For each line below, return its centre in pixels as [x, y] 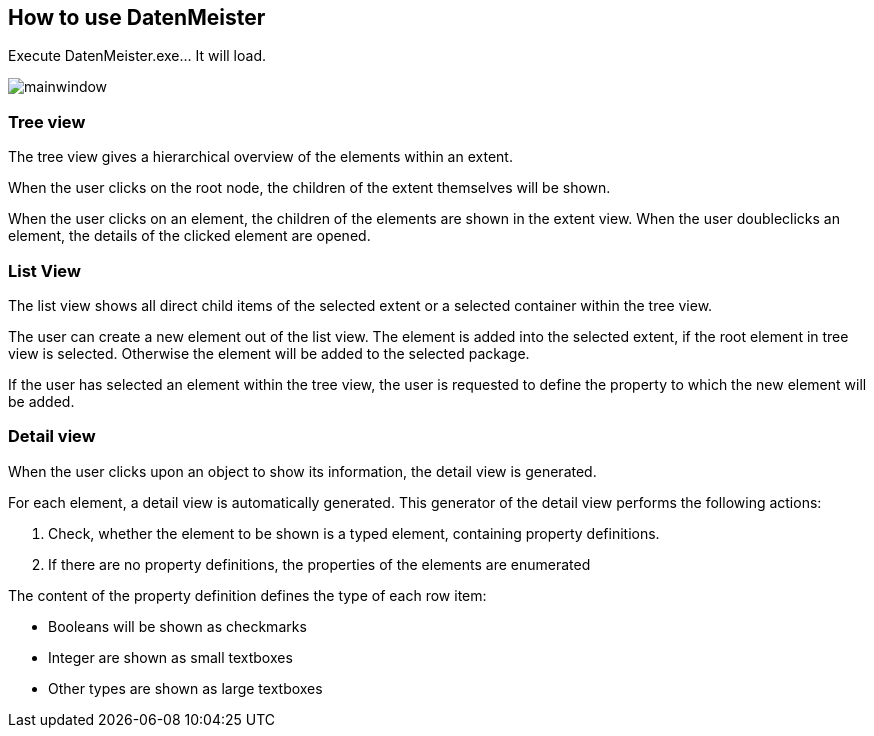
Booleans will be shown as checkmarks [177, 626]
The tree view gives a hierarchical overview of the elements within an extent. [260, 157]
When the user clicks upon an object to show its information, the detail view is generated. [302, 471]
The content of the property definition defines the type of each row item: [247, 595]
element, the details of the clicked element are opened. [189, 236]
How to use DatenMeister [137, 17]
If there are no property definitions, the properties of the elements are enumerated [319, 564]
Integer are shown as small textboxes [170, 657]
